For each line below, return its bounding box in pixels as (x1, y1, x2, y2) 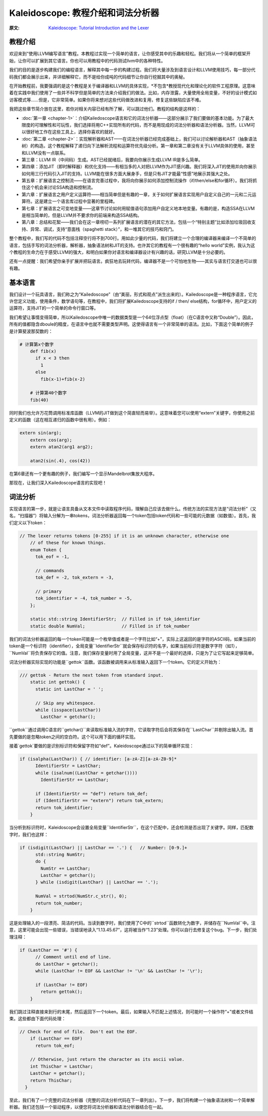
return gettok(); (40, 989, 83, 995)
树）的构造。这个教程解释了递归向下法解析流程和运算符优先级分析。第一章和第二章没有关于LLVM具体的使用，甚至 (21, 143, 255, 149)
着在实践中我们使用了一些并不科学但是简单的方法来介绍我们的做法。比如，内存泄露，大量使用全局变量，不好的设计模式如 (9, 90, 257, 96)
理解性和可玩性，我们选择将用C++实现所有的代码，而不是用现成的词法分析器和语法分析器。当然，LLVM (39, 122, 251, 128)
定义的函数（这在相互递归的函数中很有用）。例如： (9, 417, 112, 423)
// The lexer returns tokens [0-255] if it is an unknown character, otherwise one (19, 533, 229, 539)
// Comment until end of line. (35, 954, 112, 960)
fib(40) (30, 397, 49, 403)
